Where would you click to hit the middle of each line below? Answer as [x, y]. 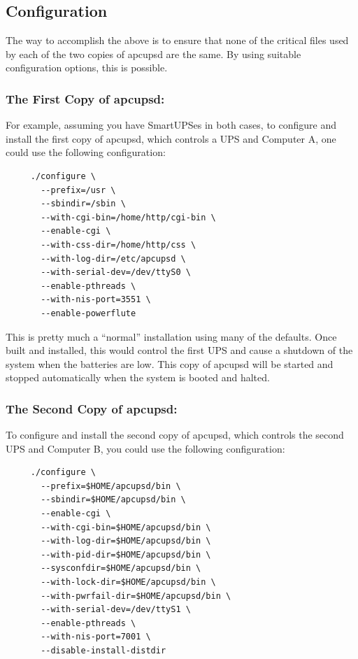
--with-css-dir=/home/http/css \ [119, 245]
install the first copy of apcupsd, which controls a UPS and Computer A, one [171, 138]
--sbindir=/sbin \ [83, 204]
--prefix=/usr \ [78, 190]
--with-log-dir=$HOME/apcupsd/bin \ [126, 541]
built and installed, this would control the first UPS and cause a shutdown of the [179, 350]
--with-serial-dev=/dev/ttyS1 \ [116, 610]
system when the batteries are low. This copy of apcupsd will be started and [170, 363]
